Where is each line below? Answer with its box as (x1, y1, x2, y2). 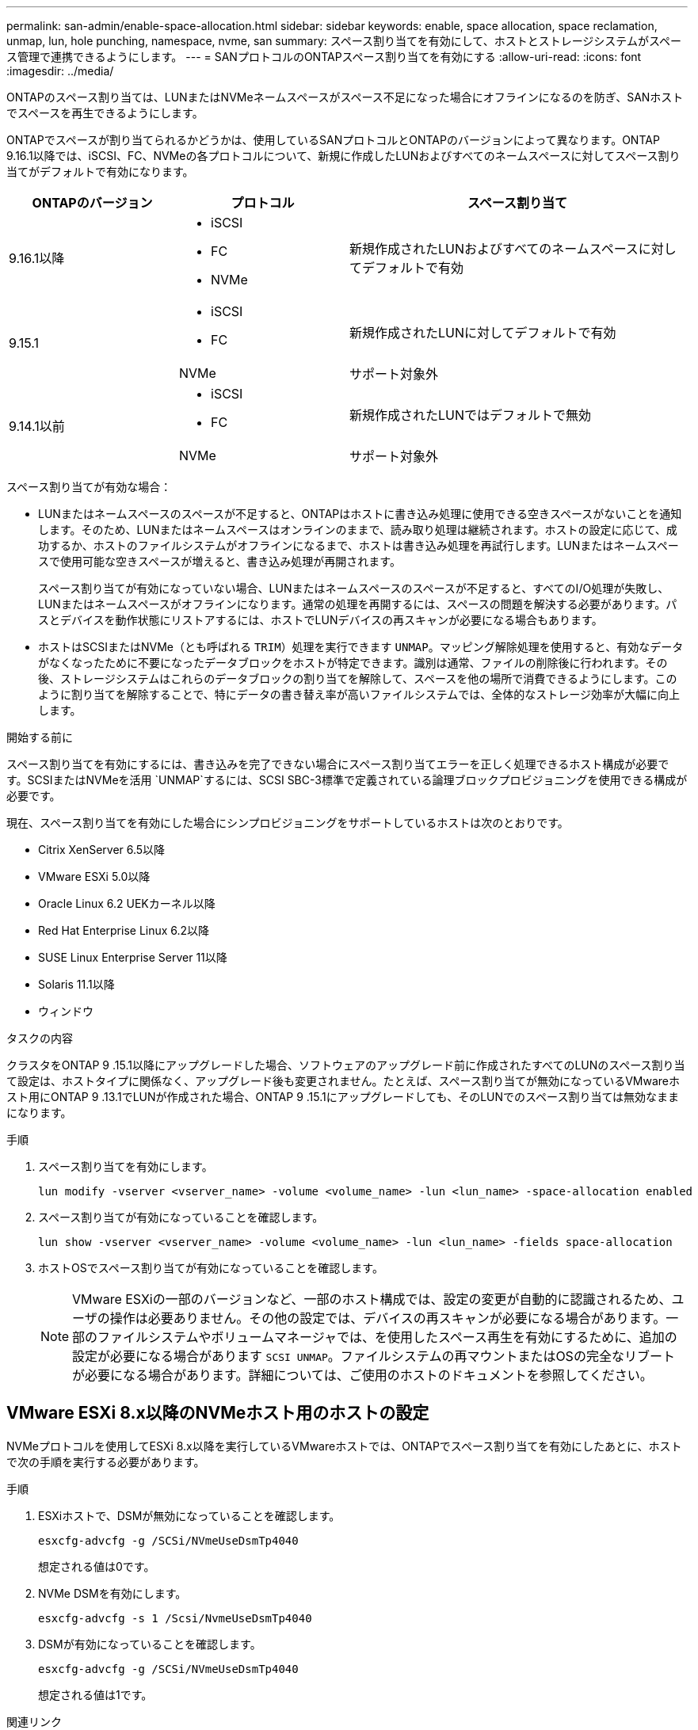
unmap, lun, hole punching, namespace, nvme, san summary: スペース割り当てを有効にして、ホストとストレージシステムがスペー (6, 34, 681, 48)
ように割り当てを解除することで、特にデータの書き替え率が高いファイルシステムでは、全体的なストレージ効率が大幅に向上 (38, 688, 681, 701)
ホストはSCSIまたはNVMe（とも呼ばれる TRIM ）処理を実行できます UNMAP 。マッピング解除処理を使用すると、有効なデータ (38, 640, 684, 654)
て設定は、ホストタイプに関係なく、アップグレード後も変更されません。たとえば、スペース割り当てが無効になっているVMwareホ (6, 1074, 681, 1088)
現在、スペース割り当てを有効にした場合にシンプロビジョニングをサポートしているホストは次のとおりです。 (6, 816, 569, 829)
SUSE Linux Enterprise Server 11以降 (38, 951, 227, 964)
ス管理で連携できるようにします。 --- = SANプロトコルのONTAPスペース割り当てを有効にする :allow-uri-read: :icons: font (6, 50, 642, 63)
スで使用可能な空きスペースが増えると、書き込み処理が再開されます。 (38, 554, 401, 568)
